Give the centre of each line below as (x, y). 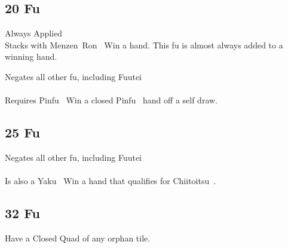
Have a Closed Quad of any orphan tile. (78, 238)
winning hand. (31, 56)
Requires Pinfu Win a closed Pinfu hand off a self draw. (111, 100)
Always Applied (34, 33)
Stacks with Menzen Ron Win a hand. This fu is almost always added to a (144, 45)
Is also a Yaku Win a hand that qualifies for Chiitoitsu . (111, 181)
